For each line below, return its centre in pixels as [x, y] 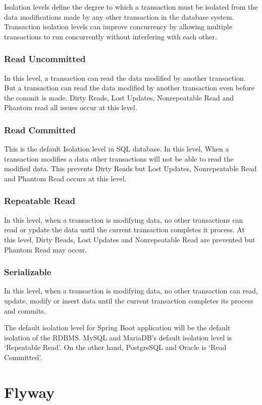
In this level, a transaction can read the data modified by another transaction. [125, 78]
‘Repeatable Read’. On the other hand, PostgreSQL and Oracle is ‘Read [115, 347]
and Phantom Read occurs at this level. [65, 178]
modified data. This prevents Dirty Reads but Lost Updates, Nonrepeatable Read [130, 168]
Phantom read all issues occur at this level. [71, 107]
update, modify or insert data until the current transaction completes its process [129, 300]
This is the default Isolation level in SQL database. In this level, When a [117, 149]
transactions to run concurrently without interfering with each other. [111, 36]
